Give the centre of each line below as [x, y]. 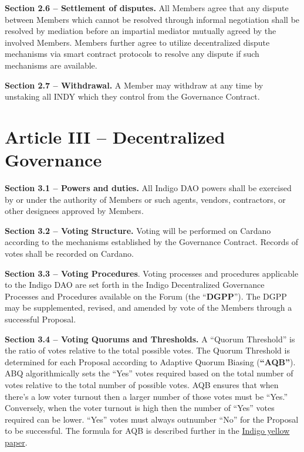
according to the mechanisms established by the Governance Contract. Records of [152, 242]
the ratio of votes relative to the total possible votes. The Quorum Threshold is [147, 350]
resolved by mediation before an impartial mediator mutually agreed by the [141, 31]
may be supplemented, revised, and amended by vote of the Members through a [148, 307]
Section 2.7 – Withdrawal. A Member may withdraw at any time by [134, 85]
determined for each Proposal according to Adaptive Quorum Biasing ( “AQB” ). [150, 361]
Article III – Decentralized [115, 136]
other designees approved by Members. [74, 211]
